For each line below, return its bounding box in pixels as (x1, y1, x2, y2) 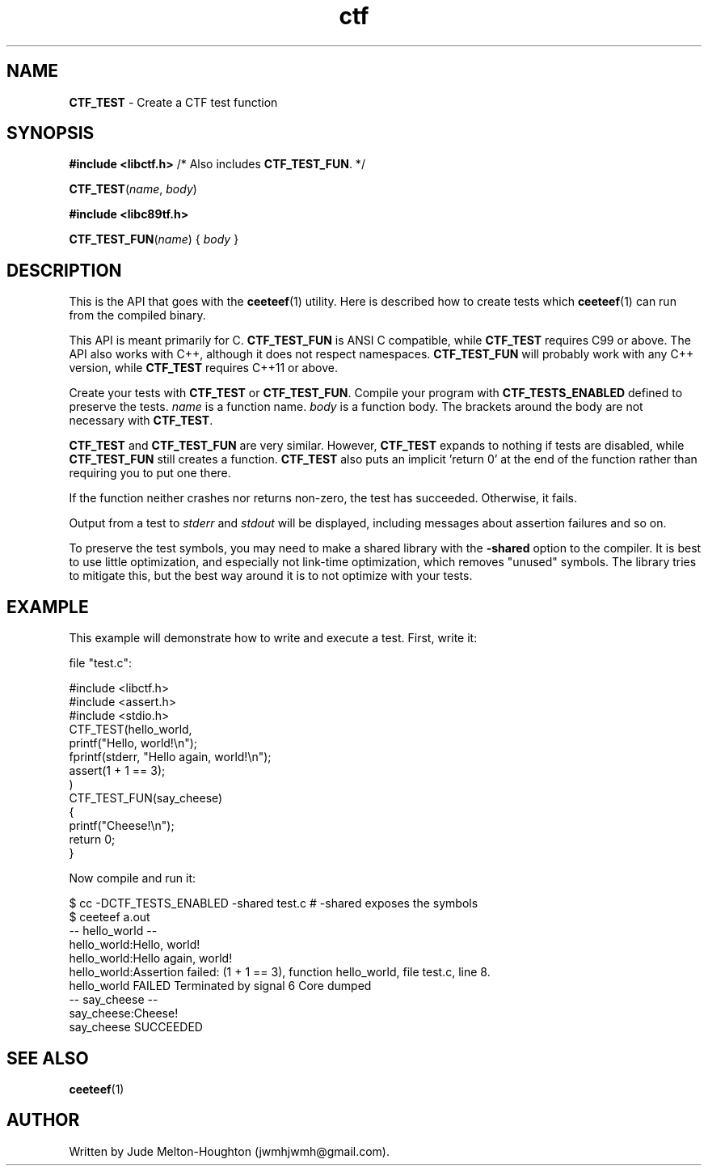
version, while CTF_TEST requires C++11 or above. (69, 361, 338, 375)
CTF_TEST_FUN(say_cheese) (69, 791, 223, 806)
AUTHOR (6, 1110, 80, 1131)
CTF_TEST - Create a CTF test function (69, 95, 278, 109)
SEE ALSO (6, 1047, 89, 1068)
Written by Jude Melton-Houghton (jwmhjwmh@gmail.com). (69, 1144, 390, 1158)
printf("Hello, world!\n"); (69, 736, 198, 751)
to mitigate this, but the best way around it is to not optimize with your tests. (69, 569, 473, 583)
